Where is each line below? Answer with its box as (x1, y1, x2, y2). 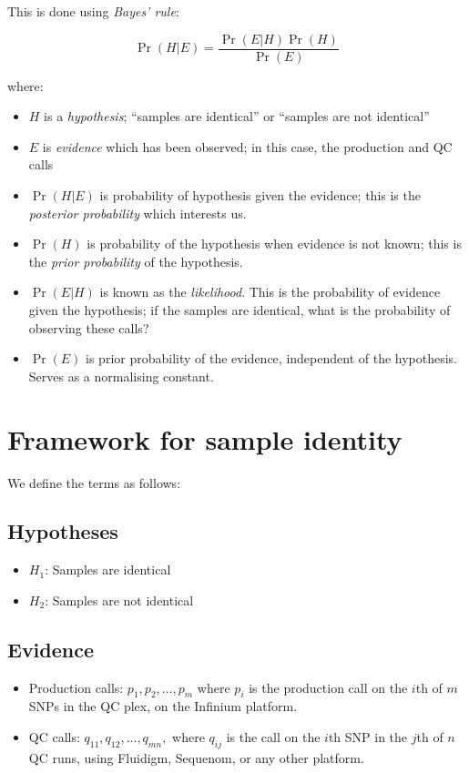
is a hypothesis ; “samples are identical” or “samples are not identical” (44, 107, 430, 126)
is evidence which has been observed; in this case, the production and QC (42, 137, 453, 156)
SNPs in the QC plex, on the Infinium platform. (28, 697, 298, 716)
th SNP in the (328, 727, 408, 747)
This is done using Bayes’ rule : (7, 2, 179, 20)
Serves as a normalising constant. (28, 366, 214, 385)
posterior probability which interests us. (28, 203, 247, 222)
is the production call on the (249, 677, 408, 697)
